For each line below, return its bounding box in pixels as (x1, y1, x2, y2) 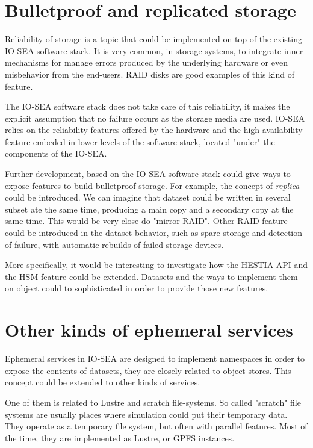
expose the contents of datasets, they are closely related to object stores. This (5, 364, 291, 376)
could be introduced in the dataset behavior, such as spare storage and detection (5, 226, 303, 239)
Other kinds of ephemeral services (5, 317, 294, 342)
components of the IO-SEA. (5, 147, 107, 160)
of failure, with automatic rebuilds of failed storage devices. (5, 238, 224, 250)
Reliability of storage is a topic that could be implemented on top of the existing (5, 33, 302, 45)
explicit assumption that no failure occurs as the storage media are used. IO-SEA (5, 111, 305, 124)
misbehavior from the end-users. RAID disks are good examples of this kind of (5, 67, 294, 80)
